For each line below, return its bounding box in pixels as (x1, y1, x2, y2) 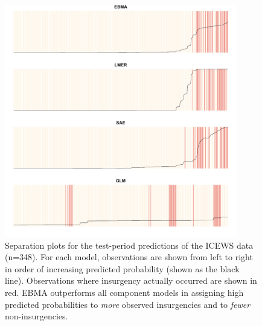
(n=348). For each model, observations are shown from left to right (5, 251, 253, 263)
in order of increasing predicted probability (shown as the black (5, 262, 240, 275)
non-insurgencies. (5, 310, 68, 322)
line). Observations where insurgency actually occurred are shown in (5, 274, 257, 287)
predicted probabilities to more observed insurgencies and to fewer (5, 298, 251, 310)
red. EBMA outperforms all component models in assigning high (5, 286, 244, 298)
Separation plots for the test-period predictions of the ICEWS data (5, 238, 254, 251)
